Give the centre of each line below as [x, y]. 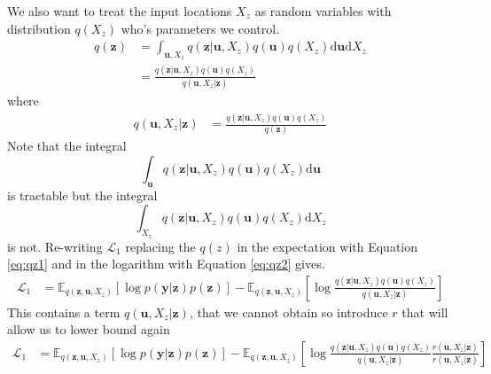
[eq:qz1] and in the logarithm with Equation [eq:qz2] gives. [166, 264]
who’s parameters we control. [200, 28]
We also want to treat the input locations [120, 11]
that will [425, 312]
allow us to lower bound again [89, 329]
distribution [39, 28]
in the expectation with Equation [327, 246]
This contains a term [64, 312]
